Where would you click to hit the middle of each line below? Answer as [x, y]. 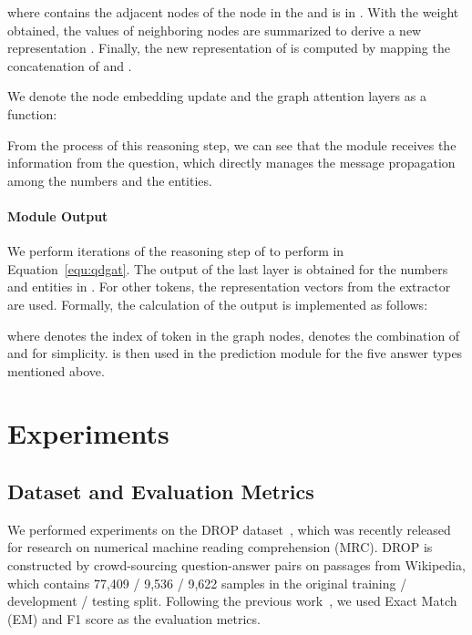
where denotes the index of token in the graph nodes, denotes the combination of [234, 335]
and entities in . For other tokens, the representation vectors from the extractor [229, 287]
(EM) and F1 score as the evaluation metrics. [134, 618]
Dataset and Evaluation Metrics [161, 492]
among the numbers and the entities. [110, 180]
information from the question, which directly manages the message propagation [231, 163]
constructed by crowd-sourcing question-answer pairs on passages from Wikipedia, [236, 565]
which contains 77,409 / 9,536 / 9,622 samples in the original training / [207, 583]
